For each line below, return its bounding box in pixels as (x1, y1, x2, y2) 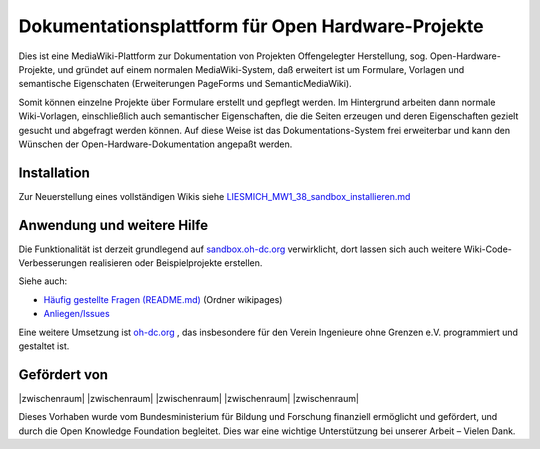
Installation (18, 164, 90, 181)
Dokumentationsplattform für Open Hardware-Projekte (18, 15, 484, 37)
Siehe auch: (18, 275, 68, 287)
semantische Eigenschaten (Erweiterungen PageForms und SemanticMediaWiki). (18, 78, 352, 90)
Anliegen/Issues (43, 308, 110, 320)
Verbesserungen (18, 257, 88, 269)
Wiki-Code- (463, 243, 512, 255)
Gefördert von (18, 366, 109, 383)
